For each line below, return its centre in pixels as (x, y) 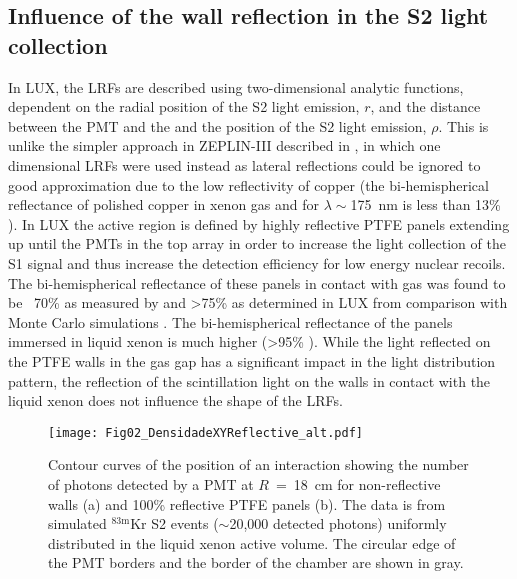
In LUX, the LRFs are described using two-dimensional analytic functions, (236, 86)
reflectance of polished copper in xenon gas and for (164, 204)
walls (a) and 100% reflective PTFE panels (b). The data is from (247, 503)
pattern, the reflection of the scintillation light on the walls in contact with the (249, 380)
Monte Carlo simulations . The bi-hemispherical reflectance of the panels (230, 321)
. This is (463, 125)
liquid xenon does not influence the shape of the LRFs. (175, 400)
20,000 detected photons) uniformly (338, 523)
